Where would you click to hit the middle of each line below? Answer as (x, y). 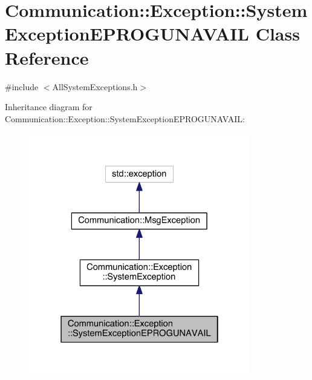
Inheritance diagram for (49, 107)
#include (22, 86)
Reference (47, 57)
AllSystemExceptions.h (95, 86)
